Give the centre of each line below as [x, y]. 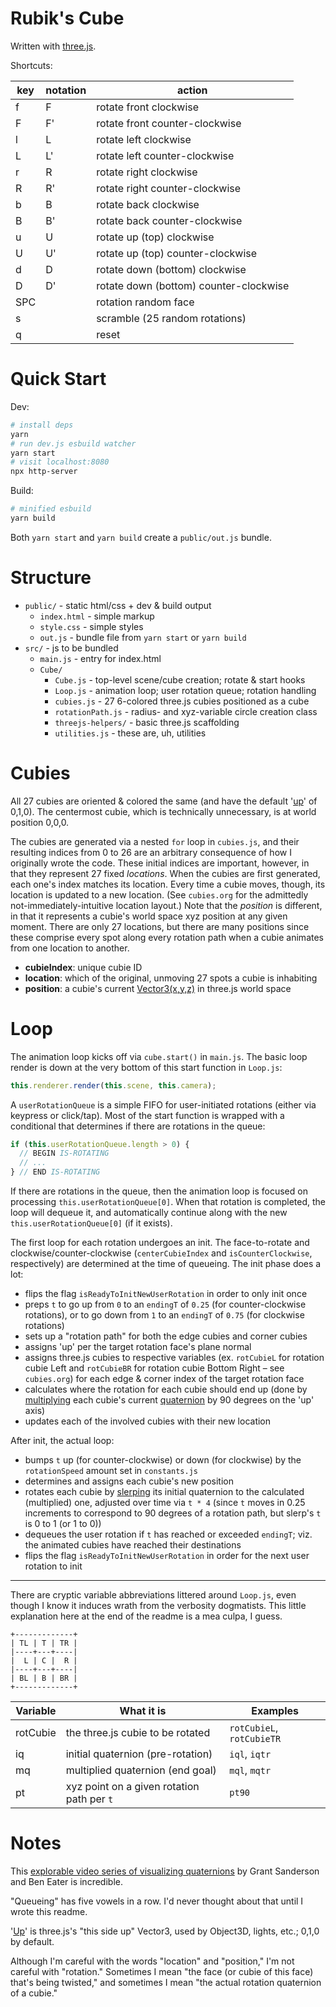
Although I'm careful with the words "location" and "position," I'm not [152, 1961]
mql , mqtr [250, 1770]
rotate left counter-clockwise [165, 155]
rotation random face [145, 302]
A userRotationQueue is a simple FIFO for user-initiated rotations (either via [163, 1104]
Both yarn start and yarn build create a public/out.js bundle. [141, 537]
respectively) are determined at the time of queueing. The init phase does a [166, 1264]
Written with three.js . [53, 46]
